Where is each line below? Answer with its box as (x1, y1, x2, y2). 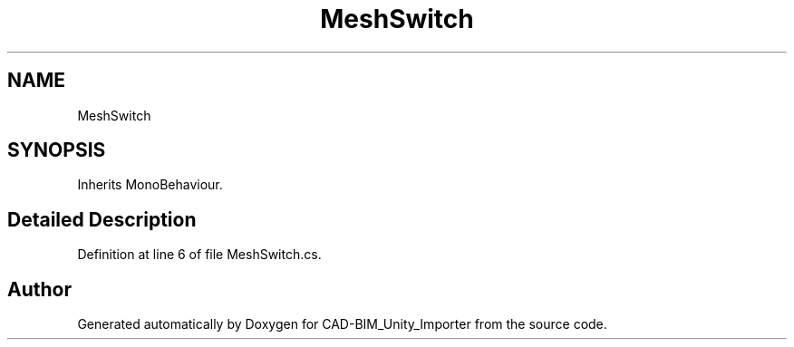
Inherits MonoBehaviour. (77, 177, 223, 193)
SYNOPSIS (7, 139, 106, 162)
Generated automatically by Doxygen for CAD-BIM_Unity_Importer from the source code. (77, 316, 607, 333)
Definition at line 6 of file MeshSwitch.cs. (77, 246, 322, 263)
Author (7, 277, 72, 301)
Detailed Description (7, 207, 197, 231)
